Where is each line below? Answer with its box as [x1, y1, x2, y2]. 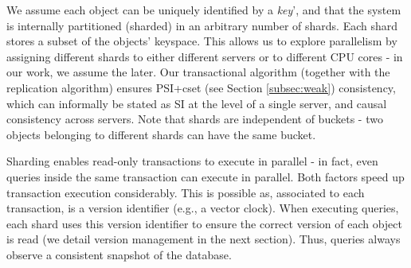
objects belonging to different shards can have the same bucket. [6, 126, 316, 142]
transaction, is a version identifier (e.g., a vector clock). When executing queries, [6, 200, 399, 216]
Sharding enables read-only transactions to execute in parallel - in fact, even [6, 153, 378, 169]
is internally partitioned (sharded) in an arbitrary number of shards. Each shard [6, 17, 398, 33]
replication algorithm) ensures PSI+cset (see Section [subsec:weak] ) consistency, [6, 79, 396, 95]
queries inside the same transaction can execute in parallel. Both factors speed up [6, 168, 405, 184]
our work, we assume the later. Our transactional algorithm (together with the [6, 64, 390, 80]
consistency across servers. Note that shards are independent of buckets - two [6, 111, 383, 127]
